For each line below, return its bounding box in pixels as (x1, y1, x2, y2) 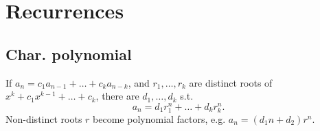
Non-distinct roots (5, 112, 82, 126)
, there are (95, 89, 139, 103)
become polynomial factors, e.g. (93, 112, 226, 126)
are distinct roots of (189, 75, 273, 89)
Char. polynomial (5, 43, 132, 64)
